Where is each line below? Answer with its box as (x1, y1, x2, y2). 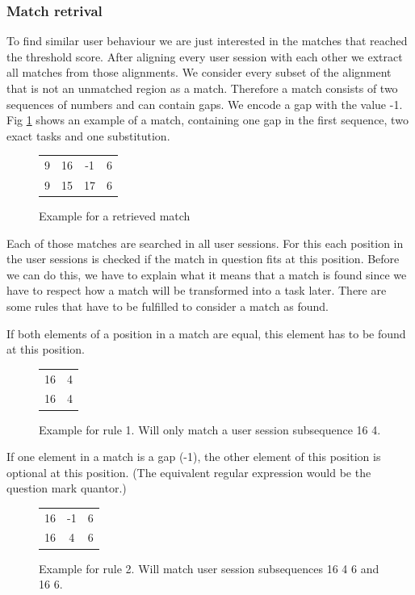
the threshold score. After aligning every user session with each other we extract (6, 48, 403, 65)
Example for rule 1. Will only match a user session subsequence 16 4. (39, 421, 381, 438)
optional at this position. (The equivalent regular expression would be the (6, 463, 371, 480)
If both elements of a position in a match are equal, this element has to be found (6, 325, 406, 341)
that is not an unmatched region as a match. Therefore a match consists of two (6, 80, 398, 96)
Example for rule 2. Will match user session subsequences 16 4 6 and (39, 559, 379, 576)
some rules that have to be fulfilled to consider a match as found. (6, 298, 329, 315)
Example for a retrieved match (39, 207, 191, 224)
